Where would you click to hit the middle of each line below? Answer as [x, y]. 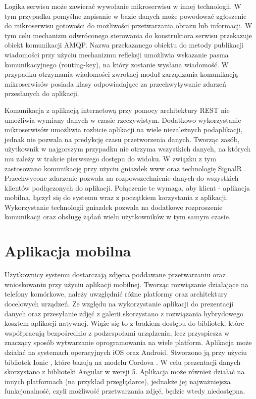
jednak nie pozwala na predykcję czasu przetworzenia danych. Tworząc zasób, [122, 139]
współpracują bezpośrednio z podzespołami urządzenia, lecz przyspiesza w [117, 332]
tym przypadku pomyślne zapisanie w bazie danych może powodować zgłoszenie [126, 16]
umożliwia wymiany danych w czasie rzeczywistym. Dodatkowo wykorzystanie [123, 120]
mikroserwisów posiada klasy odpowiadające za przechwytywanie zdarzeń [115, 83]
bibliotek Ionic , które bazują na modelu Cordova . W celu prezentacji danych [123, 362]
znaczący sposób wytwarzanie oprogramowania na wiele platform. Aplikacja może [128, 342]
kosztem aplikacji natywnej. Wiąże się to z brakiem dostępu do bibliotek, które [124, 323]
